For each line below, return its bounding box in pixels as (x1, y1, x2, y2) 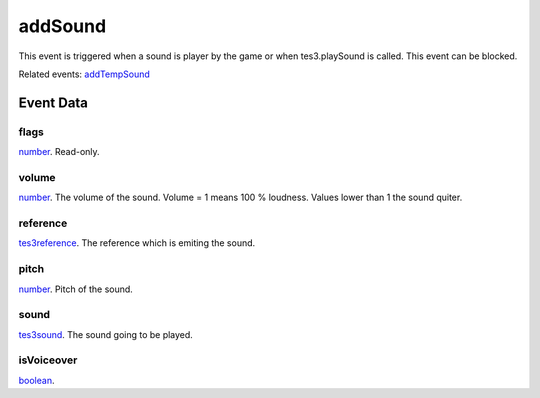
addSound (18, 15, 107, 37)
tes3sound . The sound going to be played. (18, 328, 194, 340)
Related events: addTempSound (18, 68, 150, 80)
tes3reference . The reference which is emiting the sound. (18, 237, 256, 249)
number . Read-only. (18, 146, 100, 158)
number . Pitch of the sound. (18, 283, 134, 295)
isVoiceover (18, 353, 78, 367)
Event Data (18, 94, 89, 111)
